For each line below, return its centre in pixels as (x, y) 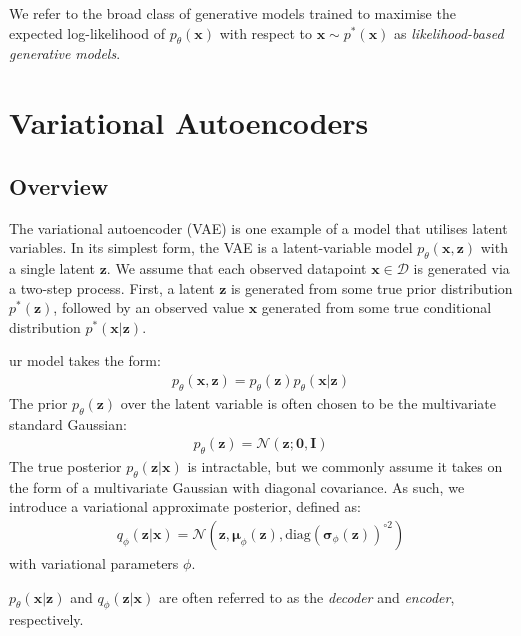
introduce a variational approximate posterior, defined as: (185, 506)
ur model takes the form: (85, 360)
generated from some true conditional (376, 307)
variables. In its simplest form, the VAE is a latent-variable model (211, 247)
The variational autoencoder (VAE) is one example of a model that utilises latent (258, 227)
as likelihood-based (449, 32)
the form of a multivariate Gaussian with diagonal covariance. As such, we (237, 486)
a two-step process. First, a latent (112, 287)
